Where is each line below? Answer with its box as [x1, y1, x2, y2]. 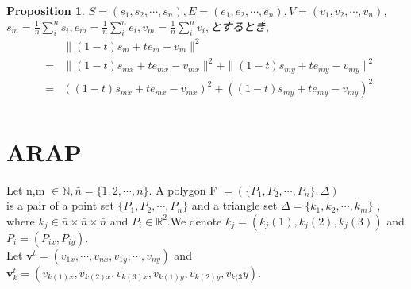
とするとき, [210, 17, 270, 34]
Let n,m [6, 181, 45, 198]
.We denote [167, 212, 222, 229]
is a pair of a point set [6, 197, 114, 214]
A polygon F [156, 181, 217, 198]
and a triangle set [191, 197, 278, 214]
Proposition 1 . [6, 2, 86, 18]
